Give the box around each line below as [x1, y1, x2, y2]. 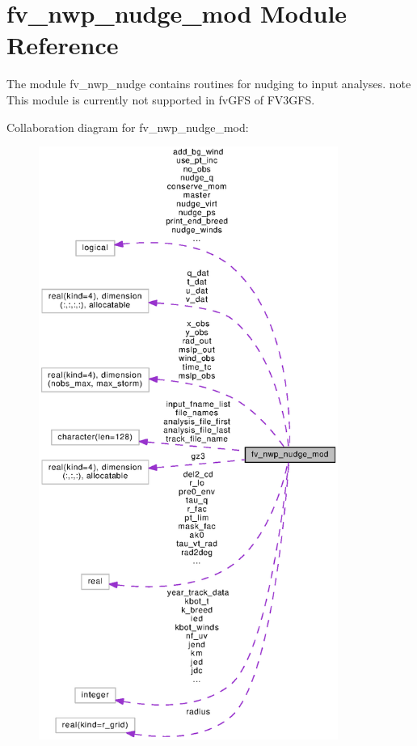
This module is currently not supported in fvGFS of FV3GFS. [6, 91, 315, 108]
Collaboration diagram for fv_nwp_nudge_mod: [6, 118, 249, 135]
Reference [6, 28, 119, 61]
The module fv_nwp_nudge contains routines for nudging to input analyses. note [6, 75, 411, 92]
